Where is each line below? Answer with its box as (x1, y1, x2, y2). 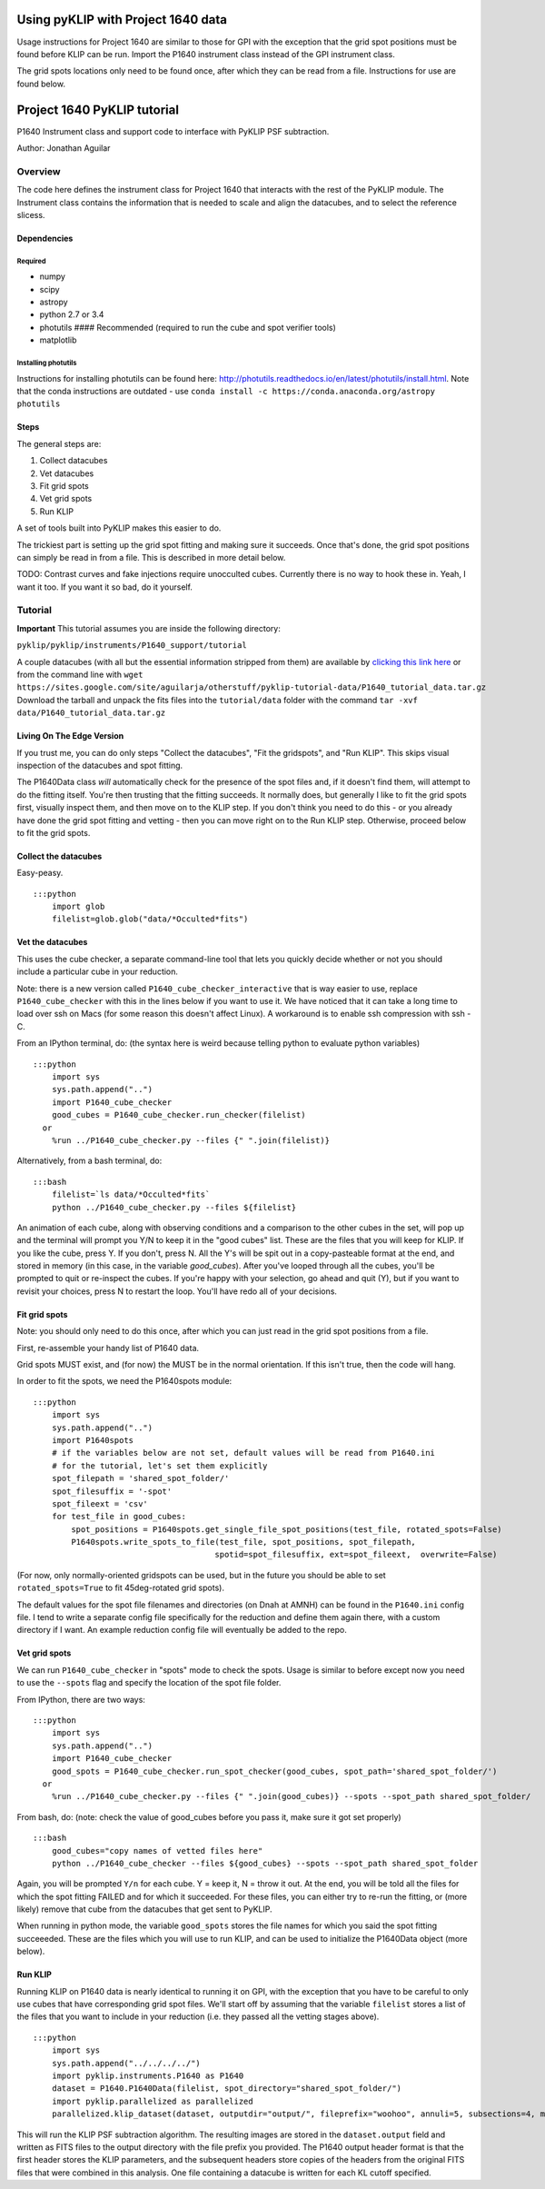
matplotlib (39, 334, 77, 345)
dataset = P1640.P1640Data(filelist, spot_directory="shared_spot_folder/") (51, 2084, 402, 2094)
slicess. (16, 209, 45, 220)
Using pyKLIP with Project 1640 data (16, 12, 227, 27)
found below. (16, 78, 65, 89)
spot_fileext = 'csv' (51, 1498, 149, 1508)
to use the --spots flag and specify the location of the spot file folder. (16, 1677, 282, 1688)
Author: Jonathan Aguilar (16, 142, 111, 154)
